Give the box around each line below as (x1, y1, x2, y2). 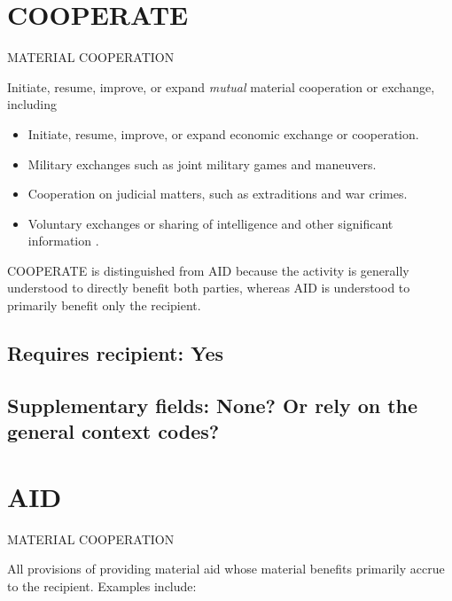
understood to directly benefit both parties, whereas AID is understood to (7, 278, 410, 297)
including (7, 95, 58, 113)
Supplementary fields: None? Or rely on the (7, 391, 418, 418)
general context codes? (7, 418, 220, 445)
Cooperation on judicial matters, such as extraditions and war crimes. (27, 184, 408, 203)
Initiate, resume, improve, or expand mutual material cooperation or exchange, (7, 77, 435, 96)
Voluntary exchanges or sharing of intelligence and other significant (27, 214, 394, 232)
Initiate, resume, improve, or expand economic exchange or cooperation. (27, 124, 419, 143)
